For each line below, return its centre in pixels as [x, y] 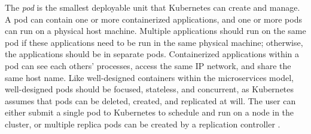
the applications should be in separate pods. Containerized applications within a [152, 54]
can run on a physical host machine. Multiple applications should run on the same [155, 31]
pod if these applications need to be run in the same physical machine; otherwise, [154, 42]
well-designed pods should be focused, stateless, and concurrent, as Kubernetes [150, 89]
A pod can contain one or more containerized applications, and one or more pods [153, 19]
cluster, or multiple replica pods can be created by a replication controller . [143, 124]
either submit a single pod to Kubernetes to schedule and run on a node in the [150, 112]
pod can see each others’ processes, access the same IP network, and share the [148, 65]
